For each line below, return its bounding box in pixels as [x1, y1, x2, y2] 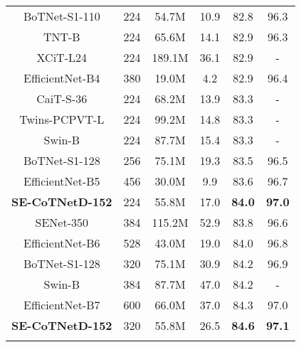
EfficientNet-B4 [23, 70, 100, 86]
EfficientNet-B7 [23, 297, 100, 313]
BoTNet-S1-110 [23, 8, 100, 24]
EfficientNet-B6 [23, 235, 100, 251]
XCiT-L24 [36, 49, 87, 65]
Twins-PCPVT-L [19, 111, 105, 127]
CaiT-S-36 [36, 90, 88, 107]
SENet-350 [35, 214, 89, 230]
